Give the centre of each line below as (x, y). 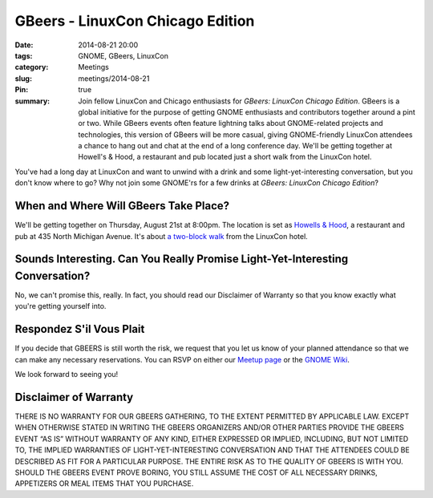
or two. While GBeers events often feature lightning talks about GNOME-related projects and (231, 123)
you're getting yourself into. (61, 306)
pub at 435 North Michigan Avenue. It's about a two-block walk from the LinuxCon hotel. (161, 236)
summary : (32, 101)
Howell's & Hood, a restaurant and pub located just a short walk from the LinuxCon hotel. (225, 157)
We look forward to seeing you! (67, 375)
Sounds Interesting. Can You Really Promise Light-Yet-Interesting (182, 259)
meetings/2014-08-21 (114, 78)
